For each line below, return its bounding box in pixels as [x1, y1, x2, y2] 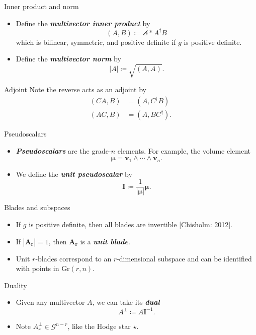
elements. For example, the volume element [117, 145, 251, 156]
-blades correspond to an [35, 253, 112, 263]
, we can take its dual [92, 297, 160, 307]
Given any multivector [16, 297, 85, 307]
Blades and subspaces [4, 202, 70, 213]
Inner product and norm [4, 1, 79, 11]
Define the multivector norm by [16, 53, 121, 64]
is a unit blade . [80, 236, 130, 246]
